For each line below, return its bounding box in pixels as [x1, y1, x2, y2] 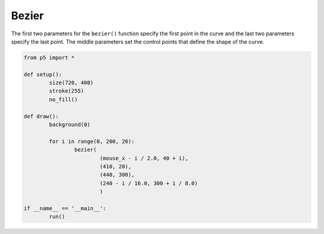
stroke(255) [49, 87, 84, 95]
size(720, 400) [49, 80, 94, 86]
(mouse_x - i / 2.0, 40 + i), [99, 154, 188, 162]
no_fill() [49, 96, 78, 103]
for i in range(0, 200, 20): [49, 138, 135, 145]
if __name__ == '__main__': [23, 205, 106, 212]
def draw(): [23, 113, 59, 120]
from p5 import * [23, 54, 75, 61]
